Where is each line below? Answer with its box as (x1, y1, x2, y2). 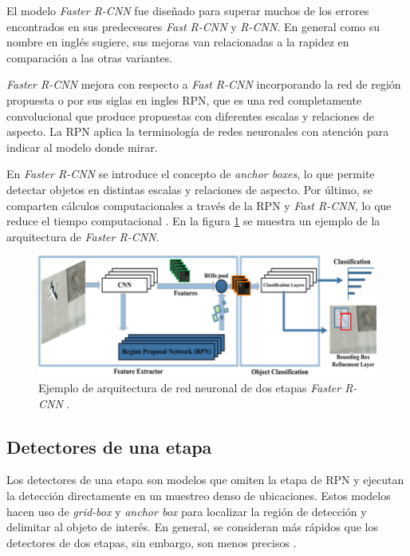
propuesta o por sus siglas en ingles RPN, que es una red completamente (6, 91, 362, 108)
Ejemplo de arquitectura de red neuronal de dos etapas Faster (38, 379, 341, 396)
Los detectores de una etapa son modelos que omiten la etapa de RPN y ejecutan (6, 471, 404, 488)
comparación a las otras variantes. (6, 49, 172, 66)
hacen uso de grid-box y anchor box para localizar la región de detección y (6, 502, 367, 519)
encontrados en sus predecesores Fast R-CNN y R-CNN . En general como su (6, 18, 380, 34)
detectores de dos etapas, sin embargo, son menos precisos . (6, 534, 297, 550)
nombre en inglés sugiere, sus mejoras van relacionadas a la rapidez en (6, 34, 349, 50)
